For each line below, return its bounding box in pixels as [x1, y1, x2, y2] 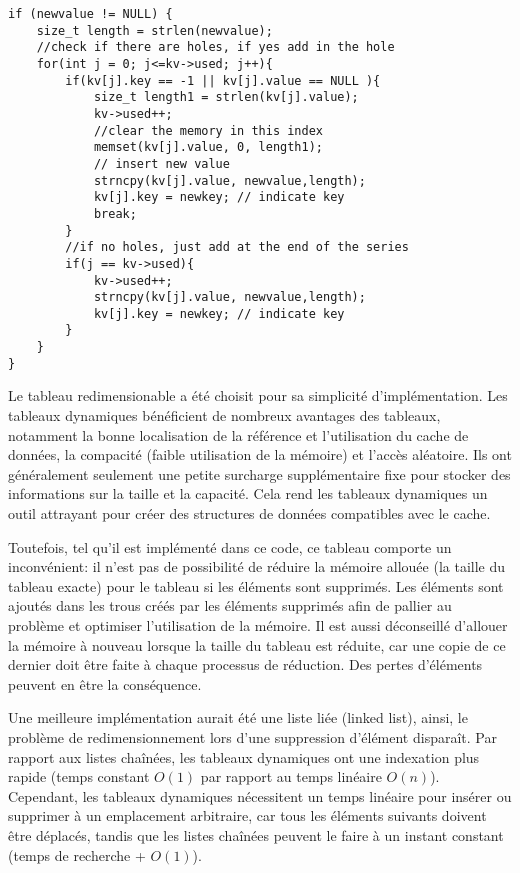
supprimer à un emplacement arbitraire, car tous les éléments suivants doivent [8, 805, 487, 826]
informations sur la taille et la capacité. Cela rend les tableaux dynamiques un [8, 483, 488, 504]
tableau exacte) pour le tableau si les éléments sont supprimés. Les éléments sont [8, 575, 504, 596]
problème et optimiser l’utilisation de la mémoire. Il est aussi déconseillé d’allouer [8, 614, 508, 635]
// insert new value [93, 156, 230, 171]
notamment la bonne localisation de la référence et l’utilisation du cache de [8, 424, 469, 445]
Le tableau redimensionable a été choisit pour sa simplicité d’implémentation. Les [8, 385, 508, 406]
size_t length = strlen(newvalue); [36, 23, 273, 38]
